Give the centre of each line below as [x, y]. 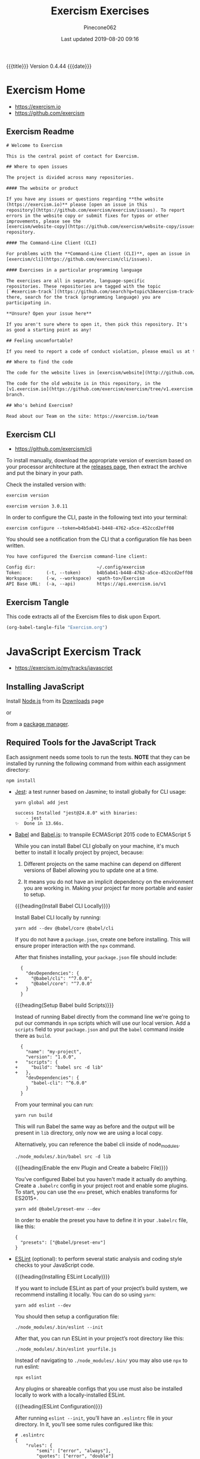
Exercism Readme [40, 132]
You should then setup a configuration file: [67, 1316]
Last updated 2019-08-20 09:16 [100, 39]
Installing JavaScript [45, 686]
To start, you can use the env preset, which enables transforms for [96, 1192]
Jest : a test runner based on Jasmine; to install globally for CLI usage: [100, 791]
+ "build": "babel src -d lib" [59, 1067]
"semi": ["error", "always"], [74, 1451]
